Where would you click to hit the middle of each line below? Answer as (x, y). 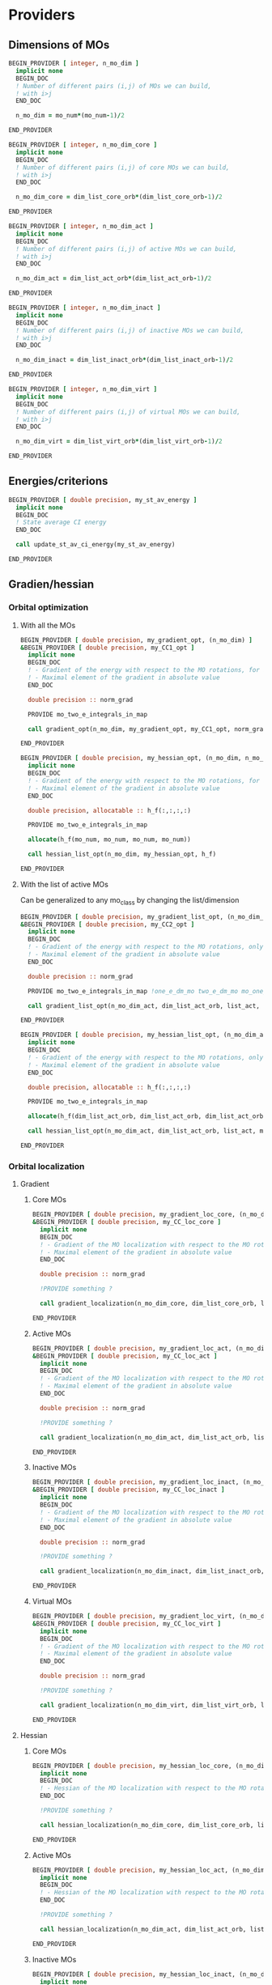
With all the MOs (48, 625)
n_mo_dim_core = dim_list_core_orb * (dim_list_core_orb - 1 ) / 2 (119, 197)
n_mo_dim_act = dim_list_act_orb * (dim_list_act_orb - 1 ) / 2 (114, 278)
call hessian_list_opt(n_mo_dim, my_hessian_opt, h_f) (122, 854)
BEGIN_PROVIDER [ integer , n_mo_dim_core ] (83, 145)
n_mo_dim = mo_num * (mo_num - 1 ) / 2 (70, 116)
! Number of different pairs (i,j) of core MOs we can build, (123, 168)
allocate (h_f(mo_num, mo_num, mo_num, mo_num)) (110, 839)
